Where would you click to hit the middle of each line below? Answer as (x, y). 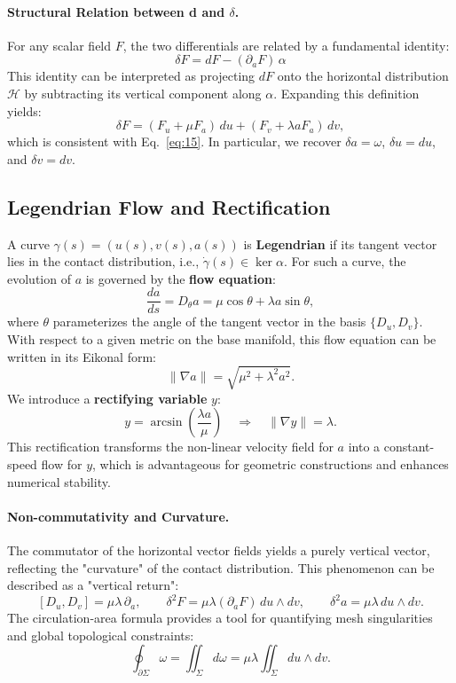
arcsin (166, 423)
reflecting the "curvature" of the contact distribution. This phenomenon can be (221, 567)
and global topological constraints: (101, 635)
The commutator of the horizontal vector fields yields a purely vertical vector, (219, 550)
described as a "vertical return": (93, 585)
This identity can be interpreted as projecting (131, 76)
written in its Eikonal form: (82, 356)
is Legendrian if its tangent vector (340, 243)
